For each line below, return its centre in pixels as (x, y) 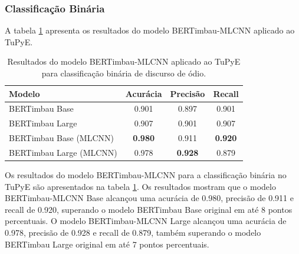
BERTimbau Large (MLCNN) (63, 152)
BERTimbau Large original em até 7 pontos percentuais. (107, 244)
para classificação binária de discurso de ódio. (124, 73)
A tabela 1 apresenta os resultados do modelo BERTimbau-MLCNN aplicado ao (150, 30)
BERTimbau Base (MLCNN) (61, 138)
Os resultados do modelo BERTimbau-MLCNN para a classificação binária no (146, 175)
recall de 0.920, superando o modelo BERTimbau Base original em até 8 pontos (149, 209)
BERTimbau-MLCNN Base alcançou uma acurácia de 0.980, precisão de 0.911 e (149, 198)
